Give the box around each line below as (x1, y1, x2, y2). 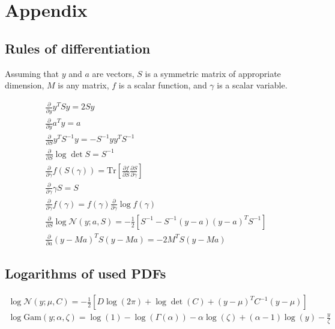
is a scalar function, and (118, 79, 207, 91)
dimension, (5, 79, 44, 91)
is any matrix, (58, 79, 109, 91)
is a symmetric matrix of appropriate (145, 67, 281, 79)
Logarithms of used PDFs (5, 264, 166, 283)
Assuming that (5, 67, 59, 79)
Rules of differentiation (5, 38, 151, 57)
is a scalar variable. (217, 79, 288, 91)
